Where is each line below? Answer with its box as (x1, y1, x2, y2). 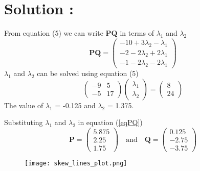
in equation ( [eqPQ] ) (78, 117, 143, 128)
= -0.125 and (55, 100, 96, 110)
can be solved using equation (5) (37, 68, 139, 79)
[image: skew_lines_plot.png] (25, 160, 127, 167)
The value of (4, 100, 43, 110)
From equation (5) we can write (4, 28, 103, 38)
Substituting (4, 117, 43, 128)
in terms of (120, 28, 154, 38)
